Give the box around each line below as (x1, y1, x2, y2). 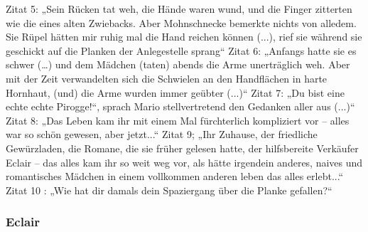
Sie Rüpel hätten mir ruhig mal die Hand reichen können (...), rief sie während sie (6, 29, 362, 44)
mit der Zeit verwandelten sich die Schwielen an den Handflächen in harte (6, 70, 328, 85)
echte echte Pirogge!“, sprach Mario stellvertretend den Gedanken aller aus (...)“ (6, 99, 355, 114)
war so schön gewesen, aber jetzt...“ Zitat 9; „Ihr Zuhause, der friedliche (6, 127, 318, 142)
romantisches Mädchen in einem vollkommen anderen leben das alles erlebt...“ (6, 169, 344, 184)
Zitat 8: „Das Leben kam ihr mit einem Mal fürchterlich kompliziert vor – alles (6, 112, 350, 127)
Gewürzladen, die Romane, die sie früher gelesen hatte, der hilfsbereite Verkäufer (6, 140, 359, 155)
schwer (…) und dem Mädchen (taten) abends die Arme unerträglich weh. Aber (6, 57, 350, 72)
